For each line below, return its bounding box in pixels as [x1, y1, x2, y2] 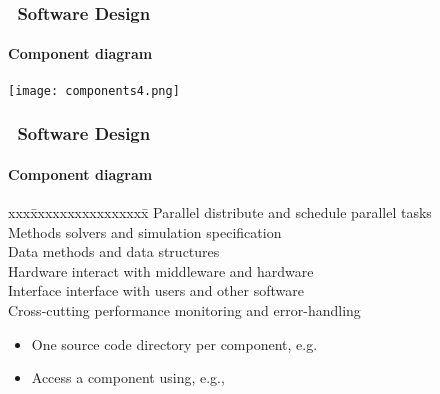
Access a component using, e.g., [31, 367, 225, 388]
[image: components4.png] [8, 83, 180, 98]
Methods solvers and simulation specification [8, 221, 282, 242]
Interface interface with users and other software [8, 280, 304, 301]
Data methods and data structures [8, 241, 220, 262]
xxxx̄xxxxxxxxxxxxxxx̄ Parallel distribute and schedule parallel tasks [8, 201, 432, 222]
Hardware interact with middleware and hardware [8, 260, 314, 281]
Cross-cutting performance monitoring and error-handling [8, 299, 361, 320]
